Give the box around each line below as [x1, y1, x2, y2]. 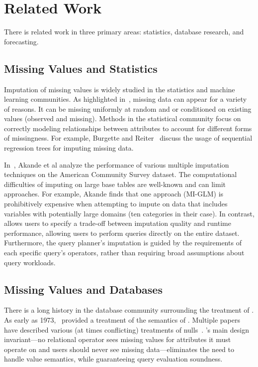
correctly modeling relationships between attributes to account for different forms [4, 123, 252, 133]
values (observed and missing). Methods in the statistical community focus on [4, 113, 241, 124]
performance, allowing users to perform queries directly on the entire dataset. [4, 227, 240, 238]
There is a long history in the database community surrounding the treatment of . [4, 305, 254, 315]
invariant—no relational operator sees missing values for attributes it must [4, 334, 231, 345]
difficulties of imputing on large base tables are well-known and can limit [4, 179, 226, 189]
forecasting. [4, 36, 39, 46]
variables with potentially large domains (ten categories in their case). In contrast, [4, 208, 255, 218]
